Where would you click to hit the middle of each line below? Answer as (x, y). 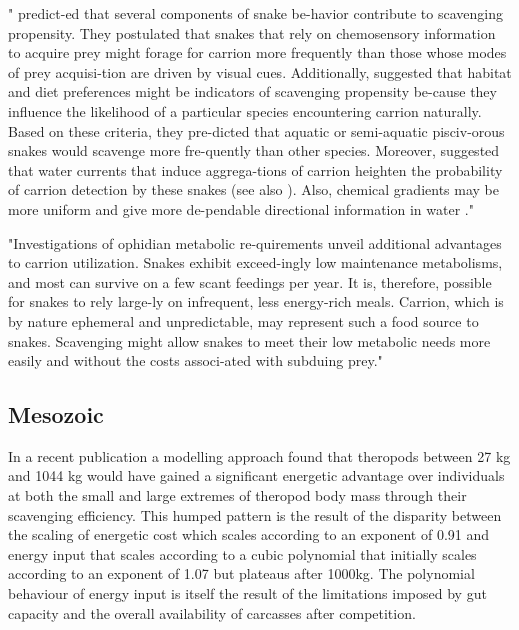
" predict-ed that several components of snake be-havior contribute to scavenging (255, 13)
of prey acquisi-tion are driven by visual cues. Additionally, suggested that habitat (260, 71)
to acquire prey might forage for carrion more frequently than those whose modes (257, 52)
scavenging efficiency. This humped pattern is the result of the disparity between (255, 514)
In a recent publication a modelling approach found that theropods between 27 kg (259, 455)
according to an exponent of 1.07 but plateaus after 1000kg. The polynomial (241, 573)
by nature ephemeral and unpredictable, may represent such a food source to (243, 320)
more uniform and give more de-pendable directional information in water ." (241, 208)
